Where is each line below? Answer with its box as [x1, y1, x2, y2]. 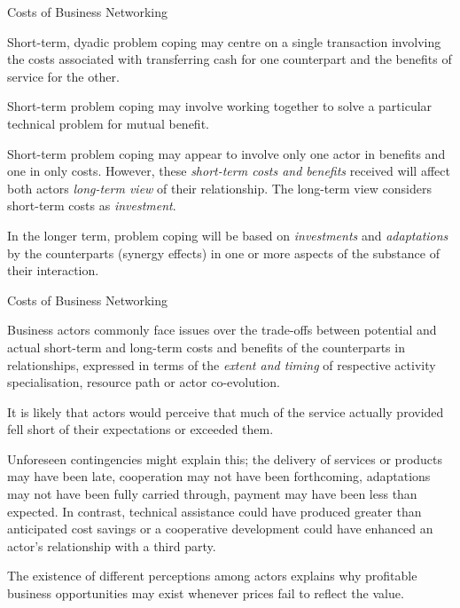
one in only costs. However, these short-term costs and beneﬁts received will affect [7, 162, 450, 180]
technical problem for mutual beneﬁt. [7, 114, 209, 132]
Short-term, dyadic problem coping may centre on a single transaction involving [7, 32, 441, 51]
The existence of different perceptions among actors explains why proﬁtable [7, 566, 417, 585]
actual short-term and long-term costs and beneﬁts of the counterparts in [7, 337, 405, 356]
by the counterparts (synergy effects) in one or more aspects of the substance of [7, 243, 440, 262]
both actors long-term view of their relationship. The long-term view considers [7, 178, 433, 197]
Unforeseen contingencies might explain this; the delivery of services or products [7, 449, 443, 468]
